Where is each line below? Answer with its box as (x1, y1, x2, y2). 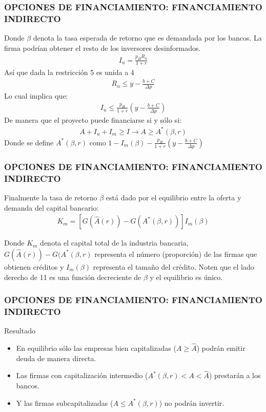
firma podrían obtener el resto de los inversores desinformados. (4, 42, 201, 53)
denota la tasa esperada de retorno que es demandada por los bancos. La (33, 32, 262, 43)
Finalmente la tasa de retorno (4, 192, 97, 203)
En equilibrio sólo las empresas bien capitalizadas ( (16, 343, 176, 353)
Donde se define (4, 137, 54, 147)
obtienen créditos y (4, 261, 64, 272)
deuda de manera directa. (16, 352, 96, 363)
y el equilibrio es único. (150, 271, 223, 282)
